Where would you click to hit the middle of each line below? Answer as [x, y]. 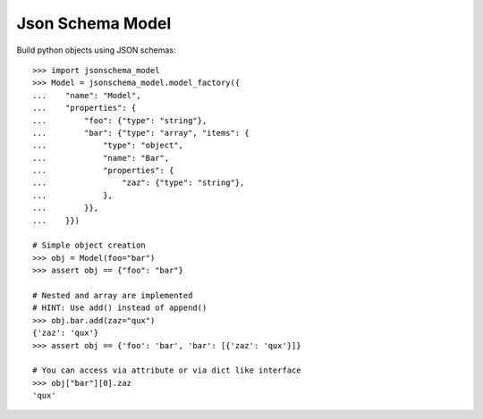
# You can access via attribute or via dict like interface [167, 370]
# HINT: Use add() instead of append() [120, 308]
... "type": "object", [108, 146]
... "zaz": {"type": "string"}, [139, 183]
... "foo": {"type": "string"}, [120, 120]
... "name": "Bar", [101, 158]
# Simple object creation [89, 245]
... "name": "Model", [87, 95]
